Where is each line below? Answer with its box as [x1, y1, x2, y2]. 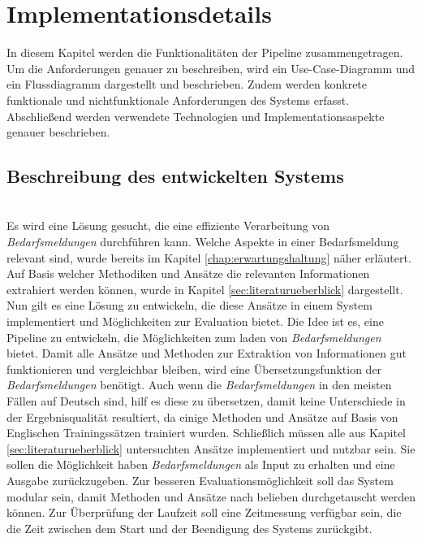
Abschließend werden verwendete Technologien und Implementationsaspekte [6, 107, 385, 124]
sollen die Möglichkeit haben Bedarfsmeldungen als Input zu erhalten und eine [6, 456, 395, 473]
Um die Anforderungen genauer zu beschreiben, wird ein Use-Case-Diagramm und [6, 59, 416, 76]
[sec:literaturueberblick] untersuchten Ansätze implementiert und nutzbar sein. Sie [6, 440, 416, 457]
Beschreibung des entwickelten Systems [6, 163, 344, 189]
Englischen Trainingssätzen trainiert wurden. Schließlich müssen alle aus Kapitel [6, 424, 406, 441]
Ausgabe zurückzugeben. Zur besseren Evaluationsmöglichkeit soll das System [6, 471, 394, 488]
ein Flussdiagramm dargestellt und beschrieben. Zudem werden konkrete [6, 76, 368, 93]
